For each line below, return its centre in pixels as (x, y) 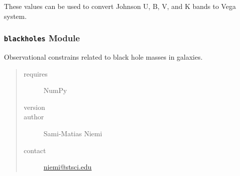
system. (15, 16)
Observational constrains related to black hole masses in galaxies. (103, 56)
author (34, 117)
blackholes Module (42, 38)
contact (35, 150)
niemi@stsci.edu (68, 167)
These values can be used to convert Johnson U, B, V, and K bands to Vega (120, 6)
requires (36, 73)
